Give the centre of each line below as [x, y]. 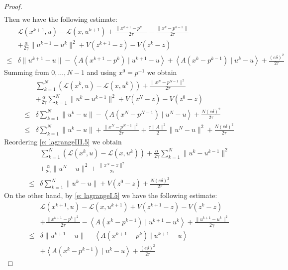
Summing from [27, 72]
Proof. [13, 6]
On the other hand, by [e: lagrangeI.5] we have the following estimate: [111, 195]
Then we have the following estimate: [61, 19]
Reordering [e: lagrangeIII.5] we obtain [63, 141]
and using [101, 72]
